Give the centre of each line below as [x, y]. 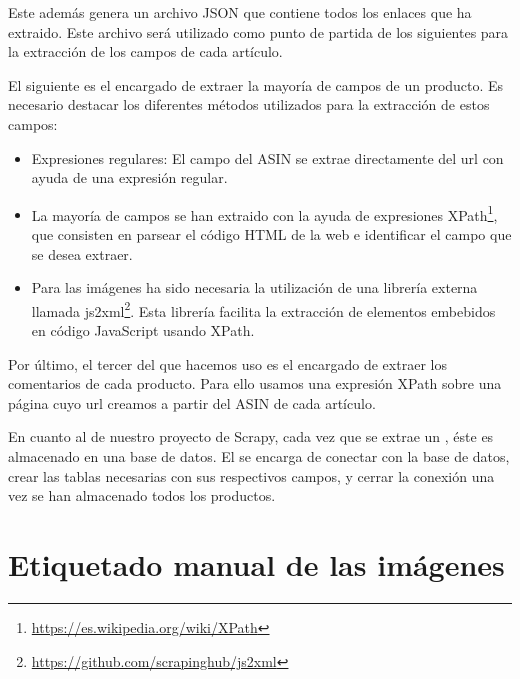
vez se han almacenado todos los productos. [142, 495]
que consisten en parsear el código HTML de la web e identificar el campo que [271, 234]
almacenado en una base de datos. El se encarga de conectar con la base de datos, [259, 456]
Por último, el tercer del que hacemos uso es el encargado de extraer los [227, 363]
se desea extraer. [82, 253]
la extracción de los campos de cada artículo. [145, 51]
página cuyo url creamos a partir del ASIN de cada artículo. [192, 402]
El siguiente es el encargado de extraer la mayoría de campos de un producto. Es [256, 84]
